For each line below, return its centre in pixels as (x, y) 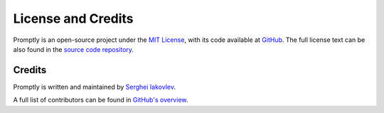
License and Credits (74, 18)
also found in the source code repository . (74, 49)
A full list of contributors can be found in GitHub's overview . (101, 100)
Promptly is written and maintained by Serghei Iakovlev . (94, 87)
